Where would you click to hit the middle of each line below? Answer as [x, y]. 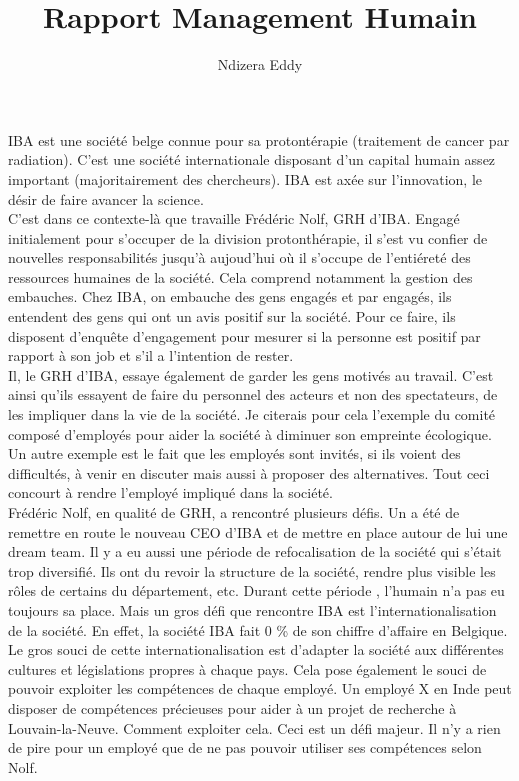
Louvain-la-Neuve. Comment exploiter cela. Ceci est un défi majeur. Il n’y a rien [254, 727]
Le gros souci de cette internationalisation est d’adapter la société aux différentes [256, 649]
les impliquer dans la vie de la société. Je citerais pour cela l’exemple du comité [252, 414]
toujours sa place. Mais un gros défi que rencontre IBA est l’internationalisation [252, 609]
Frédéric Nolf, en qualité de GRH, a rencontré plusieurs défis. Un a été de [234, 512]
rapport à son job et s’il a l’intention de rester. [151, 355]
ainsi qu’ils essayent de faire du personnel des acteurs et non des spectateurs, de [253, 394]
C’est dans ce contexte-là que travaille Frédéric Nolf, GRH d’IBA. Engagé [234, 218]
